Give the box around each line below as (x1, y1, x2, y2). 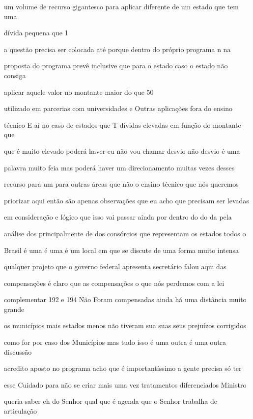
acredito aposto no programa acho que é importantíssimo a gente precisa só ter (4, 363, 242, 373)
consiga (4, 70, 26, 80)
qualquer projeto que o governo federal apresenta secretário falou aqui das (4, 261, 226, 272)
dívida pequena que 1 (4, 28, 68, 38)
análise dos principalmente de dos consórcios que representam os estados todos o (4, 228, 246, 238)
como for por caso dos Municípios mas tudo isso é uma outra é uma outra (4, 337, 226, 347)
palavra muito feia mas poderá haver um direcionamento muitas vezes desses (4, 162, 235, 172)
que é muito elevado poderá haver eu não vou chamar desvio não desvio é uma (4, 145, 240, 156)
